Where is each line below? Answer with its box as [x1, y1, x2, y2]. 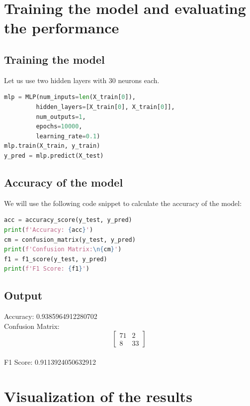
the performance [4, 17, 119, 38]
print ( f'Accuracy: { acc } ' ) [4, 226, 93, 233]
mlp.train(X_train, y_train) [4, 142, 100, 150]
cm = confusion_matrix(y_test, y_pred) [4, 236, 136, 243]
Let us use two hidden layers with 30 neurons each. [4, 75, 160, 85]
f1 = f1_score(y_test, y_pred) [4, 255, 107, 263]
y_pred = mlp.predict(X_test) [4, 152, 104, 159]
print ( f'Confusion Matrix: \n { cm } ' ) [4, 246, 122, 253]
